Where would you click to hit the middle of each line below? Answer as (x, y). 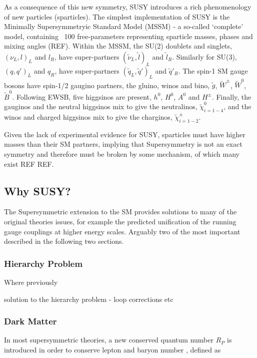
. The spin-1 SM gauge (213, 70)
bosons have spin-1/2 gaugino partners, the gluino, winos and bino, (107, 85)
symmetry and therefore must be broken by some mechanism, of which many (122, 153)
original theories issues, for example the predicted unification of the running (120, 221)
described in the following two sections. (64, 241)
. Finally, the (231, 96)
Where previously (31, 282)
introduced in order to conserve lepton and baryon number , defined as (112, 349)
